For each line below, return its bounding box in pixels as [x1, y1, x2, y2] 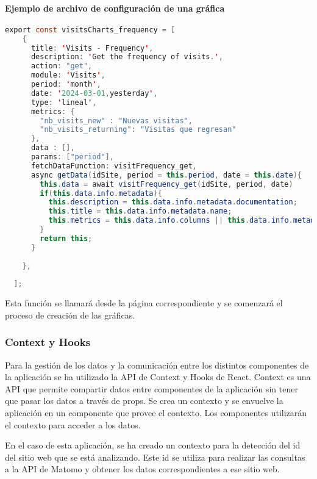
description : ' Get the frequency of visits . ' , [30, 52, 224, 62]
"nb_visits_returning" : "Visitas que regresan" [40, 125, 237, 134]
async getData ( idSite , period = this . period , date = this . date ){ [30, 170, 302, 179]
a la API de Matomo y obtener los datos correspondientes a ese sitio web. [5, 463, 280, 475]
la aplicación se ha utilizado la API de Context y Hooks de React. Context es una [5, 370, 311, 383]
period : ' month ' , [30, 80, 101, 89]
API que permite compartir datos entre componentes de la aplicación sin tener [5, 382, 298, 395]
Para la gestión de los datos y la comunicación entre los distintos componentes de [5, 358, 309, 371]
